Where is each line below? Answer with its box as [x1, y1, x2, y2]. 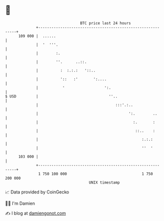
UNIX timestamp [89, 180, 120, 185]
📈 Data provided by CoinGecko [5, 189, 69, 195]
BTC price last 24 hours [80, 21, 131, 26]
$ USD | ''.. [5, 94, 118, 99]
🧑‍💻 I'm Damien [5, 200, 35, 206]
